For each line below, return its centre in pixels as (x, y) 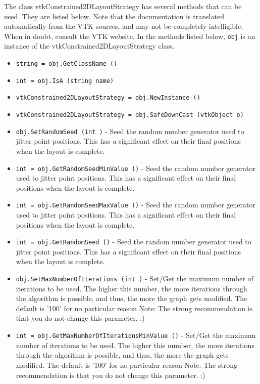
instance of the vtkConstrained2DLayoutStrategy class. (89, 46)
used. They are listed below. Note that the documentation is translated (114, 16)
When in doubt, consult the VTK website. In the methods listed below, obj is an (130, 36)
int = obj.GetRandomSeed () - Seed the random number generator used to (134, 242)
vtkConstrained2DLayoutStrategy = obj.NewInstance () (108, 98)
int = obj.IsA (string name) (65, 81)
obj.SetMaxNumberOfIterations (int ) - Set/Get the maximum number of (135, 279)
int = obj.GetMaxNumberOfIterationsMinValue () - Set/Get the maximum (136, 335)
